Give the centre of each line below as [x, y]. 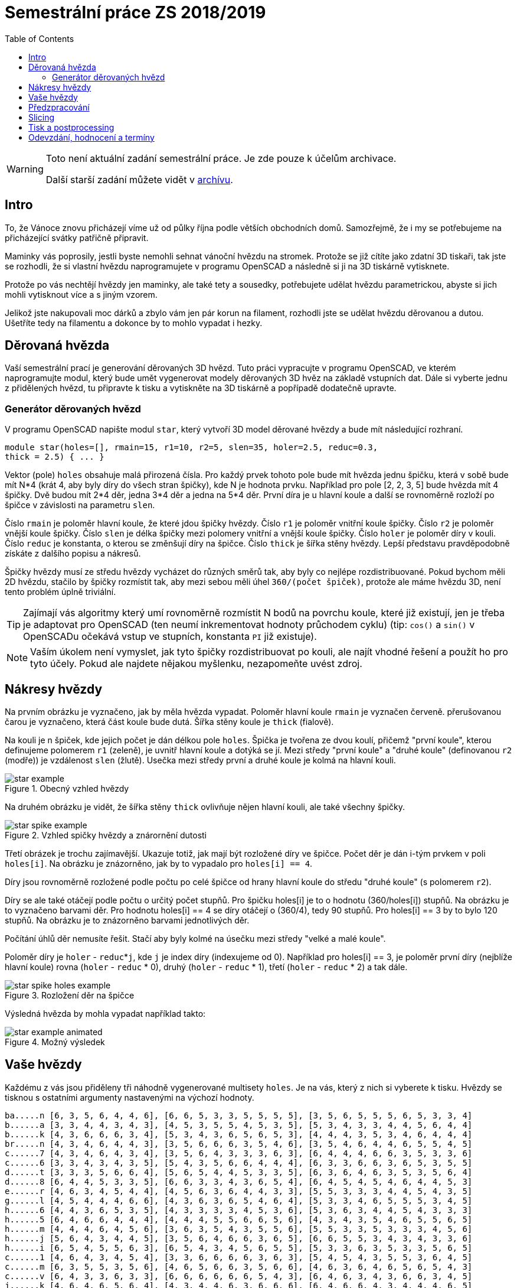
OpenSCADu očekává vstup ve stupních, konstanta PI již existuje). [170, 637]
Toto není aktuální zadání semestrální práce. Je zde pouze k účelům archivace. [221, 158]
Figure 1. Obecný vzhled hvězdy [67, 789]
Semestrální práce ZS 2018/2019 [135, 12]
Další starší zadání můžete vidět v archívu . [139, 179]
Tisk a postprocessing [71, 127]
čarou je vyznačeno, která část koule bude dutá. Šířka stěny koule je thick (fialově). [169, 722]
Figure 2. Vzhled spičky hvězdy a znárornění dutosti [106, 835]
